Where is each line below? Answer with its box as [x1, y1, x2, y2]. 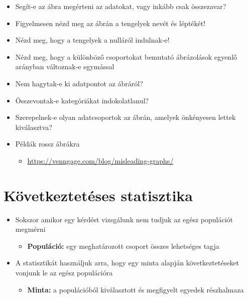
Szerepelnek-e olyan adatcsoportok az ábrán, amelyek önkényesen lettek [15, 112, 236, 122]
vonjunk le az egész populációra [15, 267, 113, 278]
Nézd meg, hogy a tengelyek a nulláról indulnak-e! [15, 35, 170, 45]
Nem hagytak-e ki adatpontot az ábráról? [15, 78, 143, 88]
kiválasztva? [15, 121, 52, 132]
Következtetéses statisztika [4, 185, 193, 205]
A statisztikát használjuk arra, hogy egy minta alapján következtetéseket [15, 257, 239, 268]
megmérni [15, 224, 46, 234]
